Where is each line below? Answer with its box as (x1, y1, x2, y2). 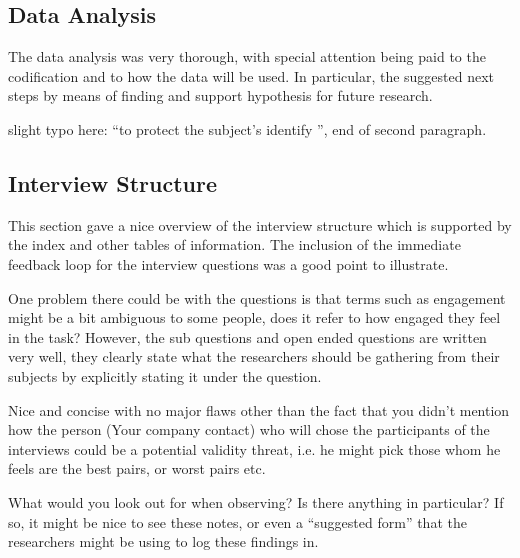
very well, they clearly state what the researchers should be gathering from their (8, 346, 500, 367)
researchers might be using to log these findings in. (8, 531, 319, 552)
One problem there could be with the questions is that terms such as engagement (8, 287, 506, 308)
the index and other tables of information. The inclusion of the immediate (8, 234, 461, 255)
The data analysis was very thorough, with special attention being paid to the (8, 46, 486, 67)
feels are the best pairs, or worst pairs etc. (8, 458, 266, 479)
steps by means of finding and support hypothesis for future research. (8, 85, 433, 106)
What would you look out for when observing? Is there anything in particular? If (8, 491, 504, 512)
